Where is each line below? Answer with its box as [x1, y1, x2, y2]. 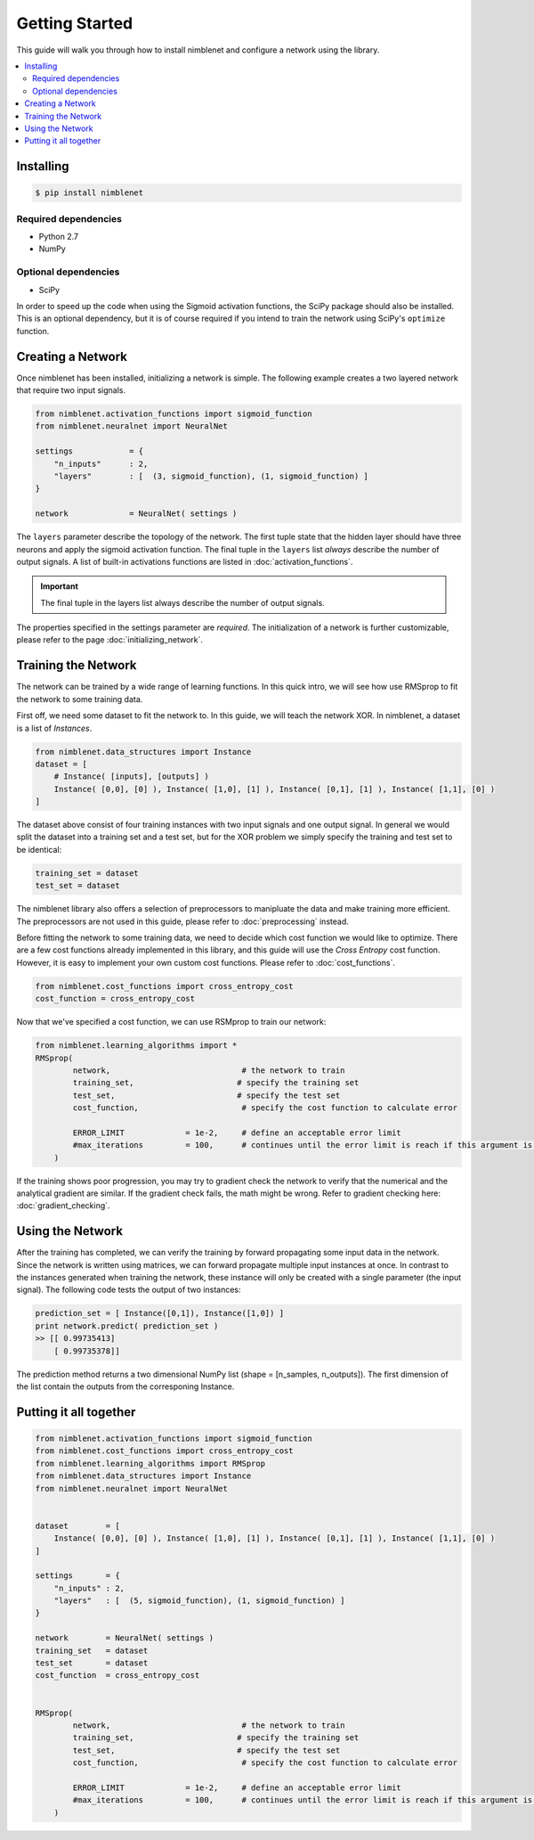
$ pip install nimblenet [35, 188, 144, 198]
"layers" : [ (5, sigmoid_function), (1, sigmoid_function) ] [53, 1596, 345, 1606]
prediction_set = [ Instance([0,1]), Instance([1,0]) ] [35, 1308, 285, 1319]
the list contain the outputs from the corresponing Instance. [16, 1381, 235, 1392]
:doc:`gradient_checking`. [16, 1200, 110, 1211]
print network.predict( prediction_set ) [35, 1321, 219, 1331]
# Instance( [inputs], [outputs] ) [53, 772, 209, 781]
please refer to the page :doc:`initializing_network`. [16, 634, 204, 645]
